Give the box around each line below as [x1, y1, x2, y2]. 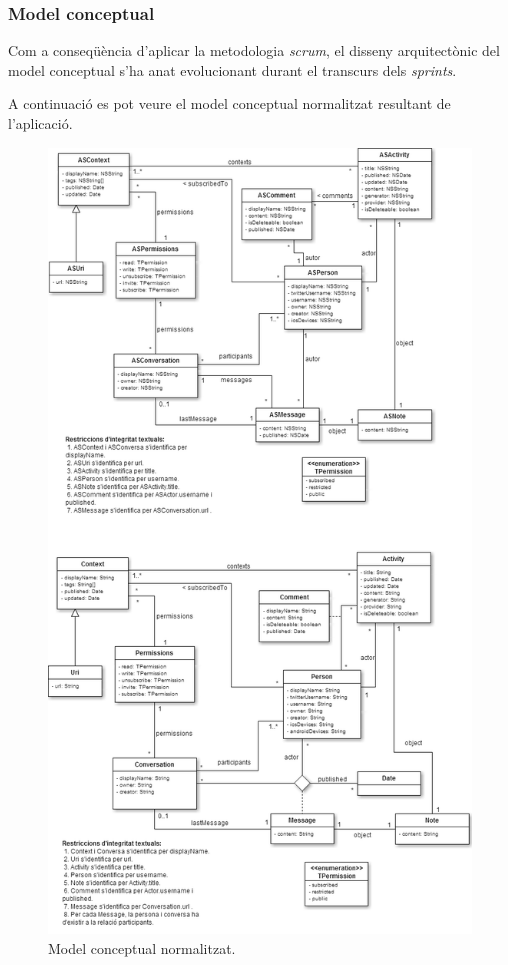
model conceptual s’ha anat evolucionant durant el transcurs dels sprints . [8, 59, 457, 80]
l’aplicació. [8, 113, 73, 133]
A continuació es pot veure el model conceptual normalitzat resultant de [8, 93, 451, 114]
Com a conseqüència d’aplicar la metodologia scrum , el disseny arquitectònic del [8, 40, 500, 61]
